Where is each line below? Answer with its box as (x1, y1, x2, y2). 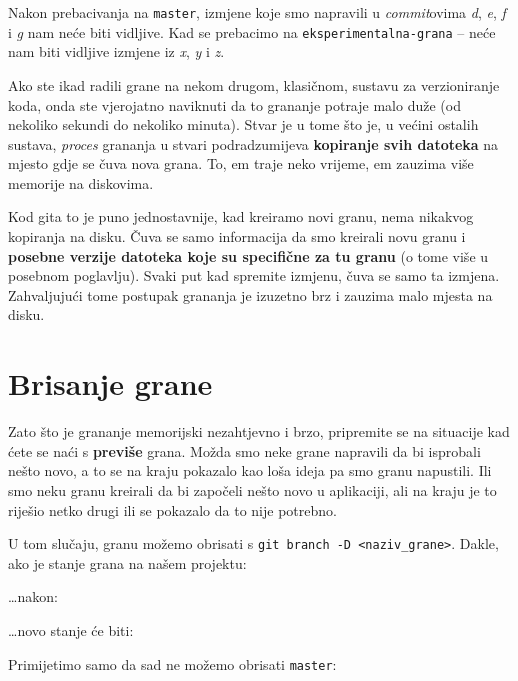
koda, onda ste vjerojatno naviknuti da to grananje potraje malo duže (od (8, 94, 461, 115)
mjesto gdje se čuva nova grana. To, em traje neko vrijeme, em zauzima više (8, 153, 474, 174)
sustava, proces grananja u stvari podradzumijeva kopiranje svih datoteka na (8, 133, 499, 154)
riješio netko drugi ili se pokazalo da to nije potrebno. (8, 499, 337, 520)
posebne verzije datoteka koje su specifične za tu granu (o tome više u (8, 245, 489, 266)
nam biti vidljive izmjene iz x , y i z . (8, 41, 225, 62)
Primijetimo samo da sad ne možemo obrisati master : (8, 653, 337, 674)
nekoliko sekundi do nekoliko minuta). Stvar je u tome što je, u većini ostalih (8, 114, 479, 135)
